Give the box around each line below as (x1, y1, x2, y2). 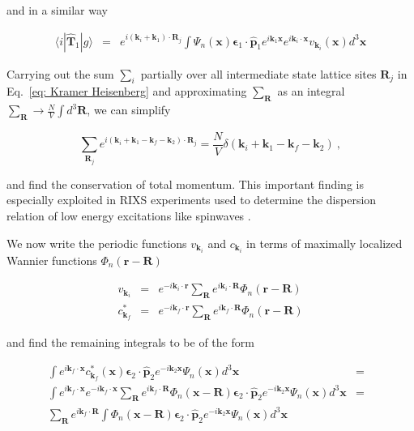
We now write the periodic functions (6, 234, 187, 251)
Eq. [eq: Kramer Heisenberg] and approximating (6, 83, 247, 100)
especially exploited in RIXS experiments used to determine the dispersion (6, 191, 377, 208)
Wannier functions (6, 251, 97, 268)
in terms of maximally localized (246, 234, 403, 251)
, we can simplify (87, 101, 171, 118)
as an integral (277, 83, 345, 100)
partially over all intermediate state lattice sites (140, 65, 377, 82)
